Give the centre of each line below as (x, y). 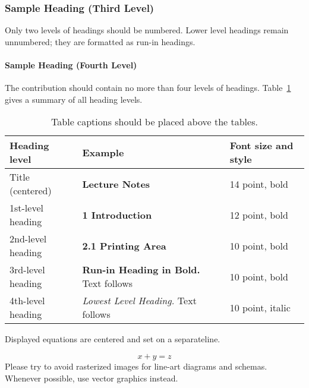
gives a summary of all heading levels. (74, 99)
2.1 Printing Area (124, 245)
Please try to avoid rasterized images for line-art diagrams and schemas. (136, 366)
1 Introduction (117, 214)
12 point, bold (259, 214)
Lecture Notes (116, 184)
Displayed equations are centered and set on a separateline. (113, 339)
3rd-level (27, 270)
